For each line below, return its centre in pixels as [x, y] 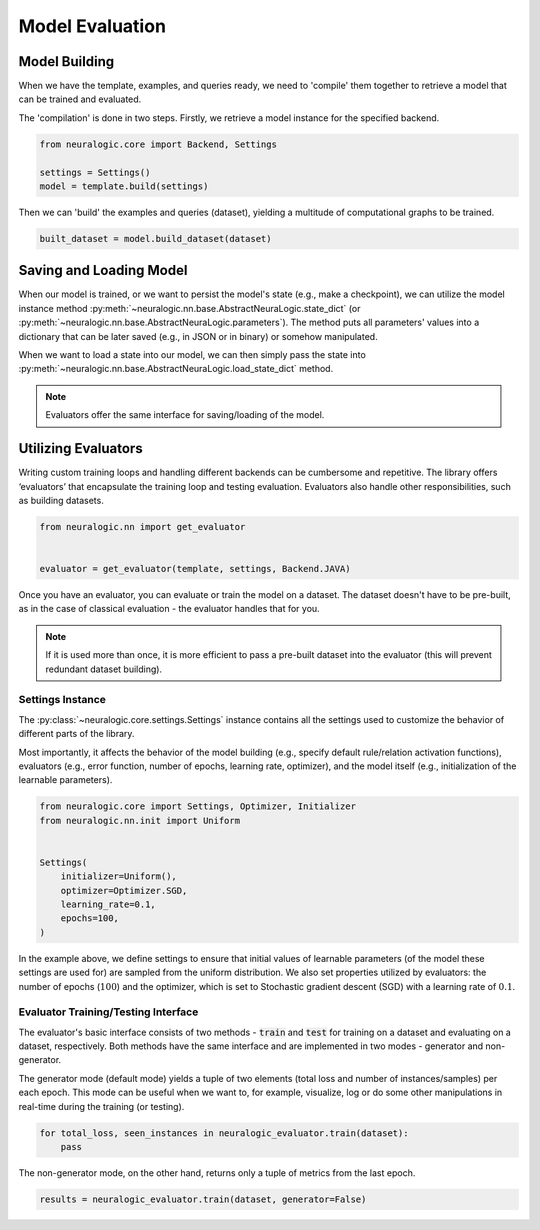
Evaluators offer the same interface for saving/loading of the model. [185, 415]
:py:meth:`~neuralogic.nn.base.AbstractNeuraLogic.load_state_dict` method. [176, 369]
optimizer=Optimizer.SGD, [124, 890]
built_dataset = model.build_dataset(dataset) [155, 238]
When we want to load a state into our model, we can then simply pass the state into [192, 355]
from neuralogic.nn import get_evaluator [142, 526]
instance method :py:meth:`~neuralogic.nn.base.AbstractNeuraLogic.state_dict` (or [189, 308]
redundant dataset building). [104, 669]
